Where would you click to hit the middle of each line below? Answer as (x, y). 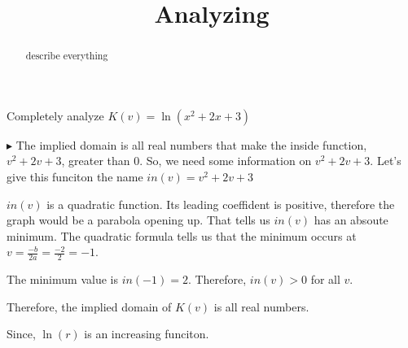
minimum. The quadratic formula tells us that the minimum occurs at (182, 235)
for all (325, 279)
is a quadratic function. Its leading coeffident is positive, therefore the (221, 204)
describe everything (67, 56)
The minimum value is (62, 279)
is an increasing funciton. (147, 334)
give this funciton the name (75, 177)
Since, (21, 334)
